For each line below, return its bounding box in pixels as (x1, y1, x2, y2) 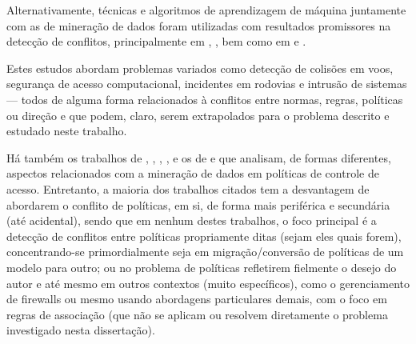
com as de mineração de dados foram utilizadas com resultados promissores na (6, 17, 391, 34)
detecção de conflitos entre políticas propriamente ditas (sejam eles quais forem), (6, 227, 402, 244)
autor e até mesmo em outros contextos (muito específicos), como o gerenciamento (6, 274, 410, 291)
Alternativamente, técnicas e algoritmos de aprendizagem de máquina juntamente (6, 2, 406, 18)
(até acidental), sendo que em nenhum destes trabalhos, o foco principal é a (6, 212, 377, 229)
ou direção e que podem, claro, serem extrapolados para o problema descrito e (6, 106, 390, 123)
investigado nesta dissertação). (6, 322, 155, 338)
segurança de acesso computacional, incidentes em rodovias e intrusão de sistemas (6, 75, 407, 92)
